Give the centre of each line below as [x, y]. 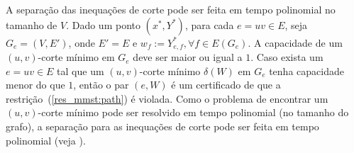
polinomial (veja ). [46, 140]
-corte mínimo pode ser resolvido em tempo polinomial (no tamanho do [193, 112]
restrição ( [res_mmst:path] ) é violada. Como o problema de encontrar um [167, 98]
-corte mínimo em [76, 57]
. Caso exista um [287, 57]
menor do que [35, 85]
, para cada [209, 24]
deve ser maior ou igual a [188, 57]
